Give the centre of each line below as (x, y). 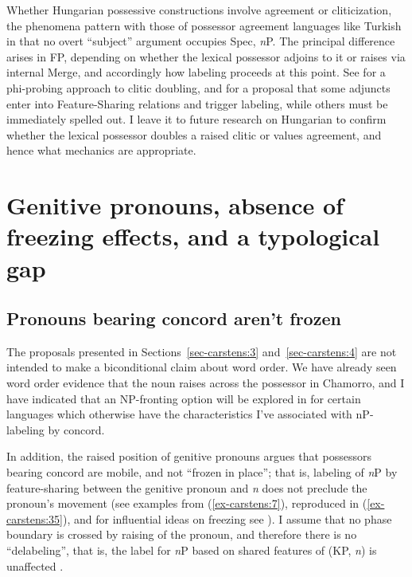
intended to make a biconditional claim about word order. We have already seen (202, 367)
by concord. (76, 429)
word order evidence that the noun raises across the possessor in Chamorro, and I (206, 383)
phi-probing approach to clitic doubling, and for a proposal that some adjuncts (198, 87)
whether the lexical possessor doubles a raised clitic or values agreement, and (194, 134)
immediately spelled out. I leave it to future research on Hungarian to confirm (196, 119)
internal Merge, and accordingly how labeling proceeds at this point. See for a (196, 72)
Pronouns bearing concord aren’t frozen (174, 318)
